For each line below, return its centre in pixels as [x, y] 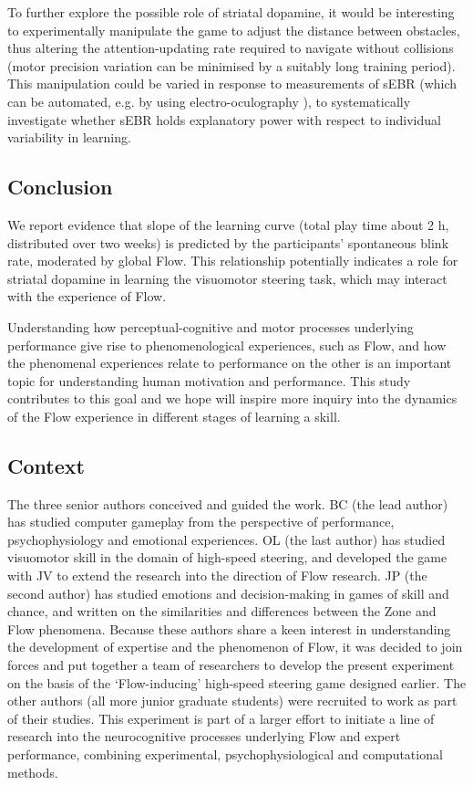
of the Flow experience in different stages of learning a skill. [174, 416]
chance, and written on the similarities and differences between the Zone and [222, 611]
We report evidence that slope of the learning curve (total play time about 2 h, [228, 224]
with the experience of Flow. [87, 296]
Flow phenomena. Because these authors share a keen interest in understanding [229, 628]
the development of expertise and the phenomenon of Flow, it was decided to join [235, 647]
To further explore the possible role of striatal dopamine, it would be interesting [231, 12]
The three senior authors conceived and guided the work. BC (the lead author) [228, 503]
